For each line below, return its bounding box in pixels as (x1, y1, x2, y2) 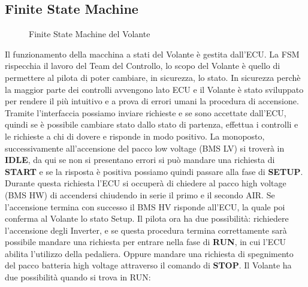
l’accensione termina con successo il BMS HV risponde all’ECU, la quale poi (5, 200, 285, 213)
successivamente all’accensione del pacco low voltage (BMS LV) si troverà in (5, 141, 285, 154)
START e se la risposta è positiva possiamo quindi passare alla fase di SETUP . (5, 165, 303, 177)
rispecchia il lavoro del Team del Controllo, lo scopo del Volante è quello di (5, 59, 280, 72)
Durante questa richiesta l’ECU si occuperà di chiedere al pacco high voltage (5, 177, 286, 189)
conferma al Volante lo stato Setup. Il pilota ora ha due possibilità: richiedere (5, 212, 289, 225)
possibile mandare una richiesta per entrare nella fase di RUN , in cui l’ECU (5, 235, 286, 248)
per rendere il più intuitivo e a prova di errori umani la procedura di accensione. (5, 95, 299, 107)
